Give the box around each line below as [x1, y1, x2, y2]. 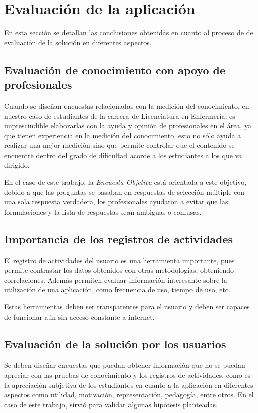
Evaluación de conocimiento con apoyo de [4, 62, 226, 77]
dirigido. [4, 160, 30, 170]
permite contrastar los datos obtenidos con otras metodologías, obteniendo [4, 265, 234, 275]
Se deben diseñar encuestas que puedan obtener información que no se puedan [4, 359, 245, 370]
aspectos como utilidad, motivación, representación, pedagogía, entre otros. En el [4, 389, 254, 400]
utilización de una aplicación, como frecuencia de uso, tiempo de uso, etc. [4, 284, 230, 295]
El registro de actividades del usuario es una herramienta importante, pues [4, 254, 235, 265]
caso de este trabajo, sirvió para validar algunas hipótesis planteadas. [4, 399, 218, 409]
